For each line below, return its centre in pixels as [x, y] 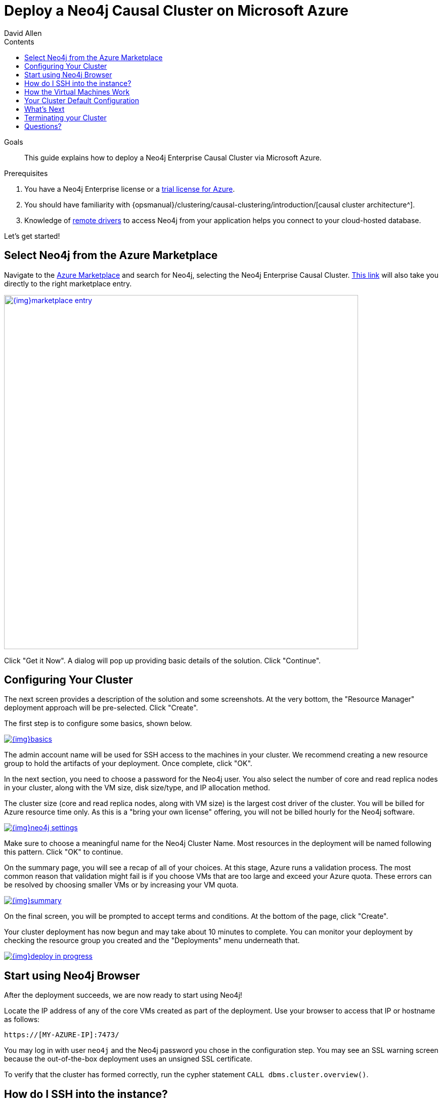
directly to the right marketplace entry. [68, 283]
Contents [19, 41]
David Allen [23, 33]
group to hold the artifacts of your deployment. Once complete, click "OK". [128, 764]
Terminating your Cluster [65, 117]
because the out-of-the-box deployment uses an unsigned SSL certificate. [128, 1059]
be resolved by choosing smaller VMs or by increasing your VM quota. [121, 885]
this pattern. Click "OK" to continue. [63, 852]
